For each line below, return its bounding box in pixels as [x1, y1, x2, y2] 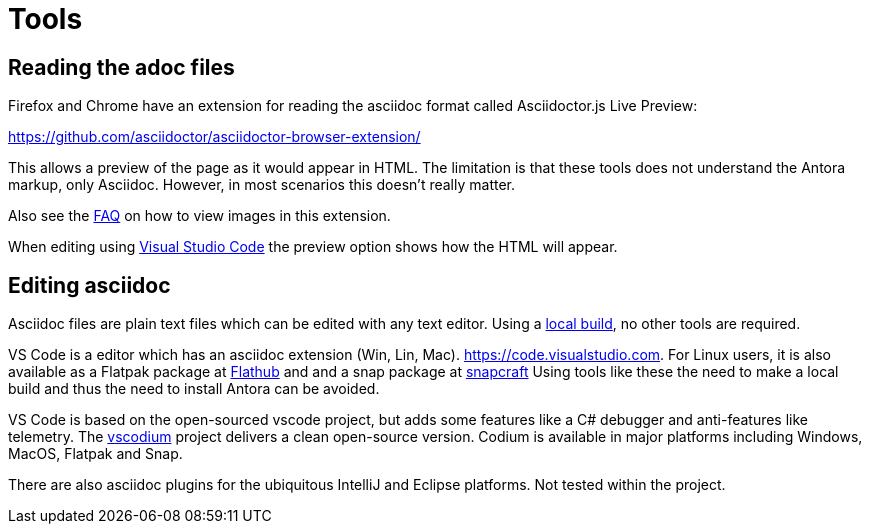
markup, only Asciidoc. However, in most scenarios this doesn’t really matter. [8, 176, 515, 194]
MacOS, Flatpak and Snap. [8, 445, 183, 463]
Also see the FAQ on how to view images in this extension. [8, 207, 391, 225]
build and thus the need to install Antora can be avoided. [8, 380, 380, 398]
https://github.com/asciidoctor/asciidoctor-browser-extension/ [8, 128, 421, 146]
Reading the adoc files [8, 54, 235, 80]
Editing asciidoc [8, 272, 171, 298]
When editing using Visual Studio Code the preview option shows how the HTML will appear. [8, 238, 618, 256]
